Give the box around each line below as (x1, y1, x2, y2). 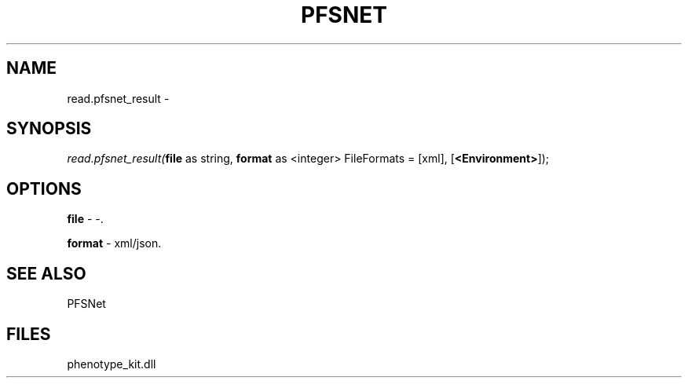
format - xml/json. (67, 236, 162, 251)
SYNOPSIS (6, 119, 92, 139)
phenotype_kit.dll (67, 357, 156, 371)
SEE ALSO (6, 263, 86, 283)
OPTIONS (6, 178, 82, 199)
